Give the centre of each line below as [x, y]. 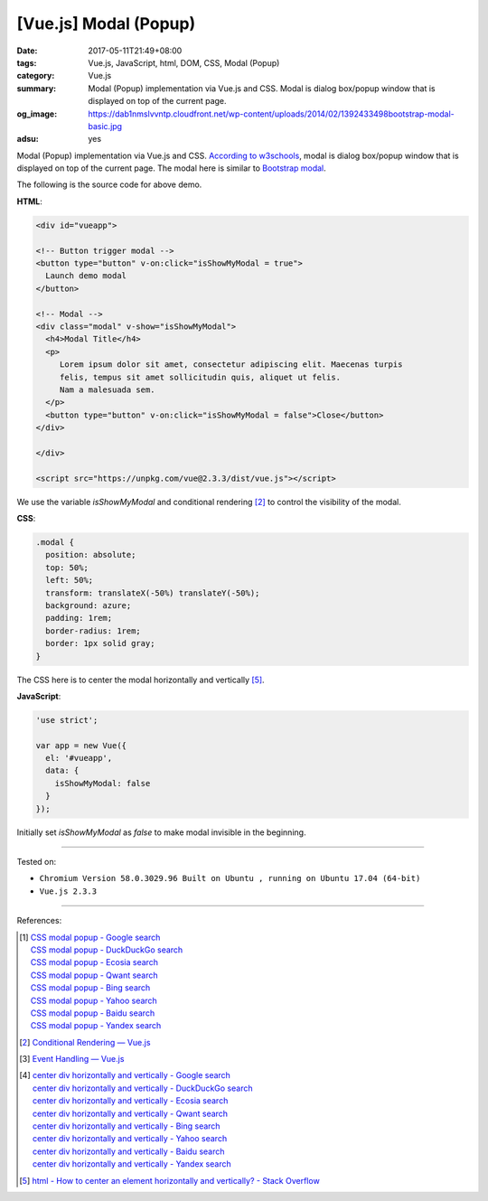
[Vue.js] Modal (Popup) [106, 23]
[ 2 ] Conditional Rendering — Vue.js [85, 1042]
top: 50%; [67, 568]
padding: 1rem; [79, 618]
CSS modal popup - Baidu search [93, 1013]
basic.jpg [105, 126]
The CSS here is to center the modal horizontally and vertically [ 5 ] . [141, 680]
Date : [27, 51]
